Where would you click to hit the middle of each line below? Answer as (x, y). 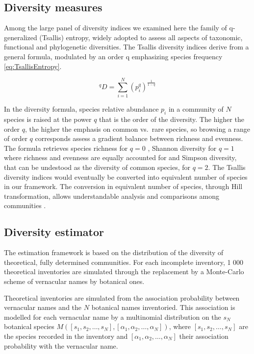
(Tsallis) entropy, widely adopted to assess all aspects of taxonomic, (141, 37)
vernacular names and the (43, 307)
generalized (21, 37)
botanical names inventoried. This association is (163, 307)
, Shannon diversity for (182, 148)
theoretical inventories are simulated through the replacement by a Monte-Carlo (124, 271)
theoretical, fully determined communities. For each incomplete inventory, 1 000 (124, 262)
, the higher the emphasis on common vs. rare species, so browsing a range (138, 129)
